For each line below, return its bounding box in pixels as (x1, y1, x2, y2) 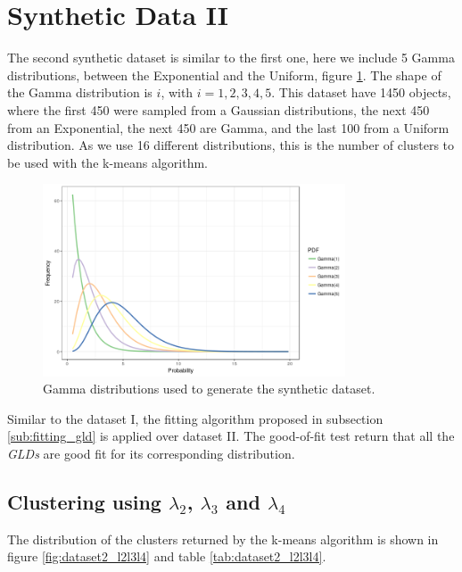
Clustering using (7, 488, 161, 516)
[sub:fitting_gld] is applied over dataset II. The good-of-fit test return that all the (7, 427, 455, 445)
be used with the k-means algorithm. (7, 153, 208, 171)
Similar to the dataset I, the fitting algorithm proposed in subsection (7, 409, 384, 427)
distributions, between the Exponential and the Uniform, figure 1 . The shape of (7, 65, 441, 84)
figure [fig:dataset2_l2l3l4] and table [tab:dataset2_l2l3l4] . (7, 547, 326, 566)
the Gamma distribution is (7, 83, 153, 102)
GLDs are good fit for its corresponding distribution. (7, 444, 295, 463)
